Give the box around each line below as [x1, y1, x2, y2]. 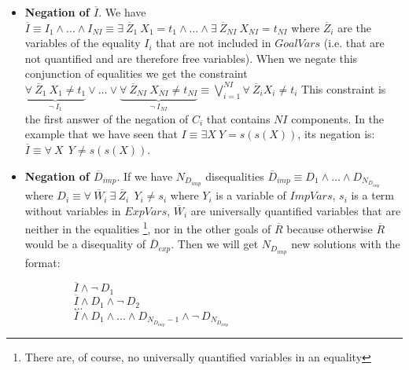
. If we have [116, 167, 173, 184]
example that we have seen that [24, 126, 178, 142]
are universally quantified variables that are [190, 202, 401, 218]
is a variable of [216, 187, 286, 203]
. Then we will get [171, 236, 259, 252]
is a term [351, 187, 395, 203]
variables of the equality [24, 35, 141, 51]
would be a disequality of [24, 236, 146, 252]
